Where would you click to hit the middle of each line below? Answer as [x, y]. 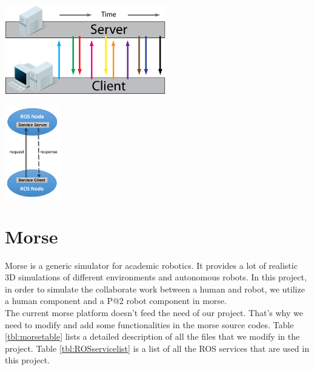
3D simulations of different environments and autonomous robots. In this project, [156, 277]
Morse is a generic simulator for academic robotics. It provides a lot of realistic [151, 265]
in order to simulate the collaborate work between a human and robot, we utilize [155, 289]
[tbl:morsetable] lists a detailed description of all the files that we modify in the [152, 336]
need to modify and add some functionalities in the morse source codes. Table [149, 324]
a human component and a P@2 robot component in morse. [116, 301]
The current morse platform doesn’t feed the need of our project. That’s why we [154, 312]
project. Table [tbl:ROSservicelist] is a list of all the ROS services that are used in [157, 348]
